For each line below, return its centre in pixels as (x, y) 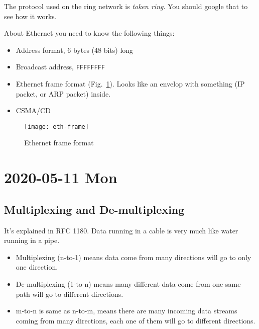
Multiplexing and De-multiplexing (94, 209)
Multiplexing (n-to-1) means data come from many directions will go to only (134, 257)
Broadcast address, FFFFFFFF (60, 67)
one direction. (37, 267)
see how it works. (30, 16)
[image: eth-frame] (56, 127)
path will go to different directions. (70, 294)
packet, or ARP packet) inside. (63, 93)
